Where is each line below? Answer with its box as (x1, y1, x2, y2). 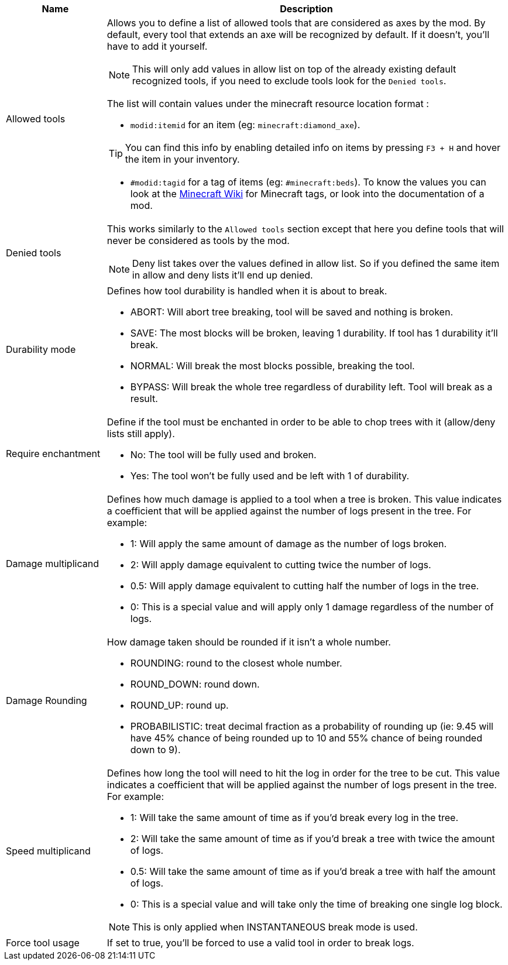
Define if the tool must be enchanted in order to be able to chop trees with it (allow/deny (107, 416, 496, 428)
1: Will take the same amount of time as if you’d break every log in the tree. (130, 812, 458, 823)
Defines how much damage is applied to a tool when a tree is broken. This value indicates (107, 493, 502, 505)
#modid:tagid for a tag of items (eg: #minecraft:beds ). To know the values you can (130, 176, 486, 188)
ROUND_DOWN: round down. (130, 678, 260, 690)
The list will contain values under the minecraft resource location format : (107, 98, 429, 109)
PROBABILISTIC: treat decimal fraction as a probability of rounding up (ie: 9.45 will (130, 720, 493, 732)
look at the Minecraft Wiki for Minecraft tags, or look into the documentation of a (130, 188, 485, 200)
